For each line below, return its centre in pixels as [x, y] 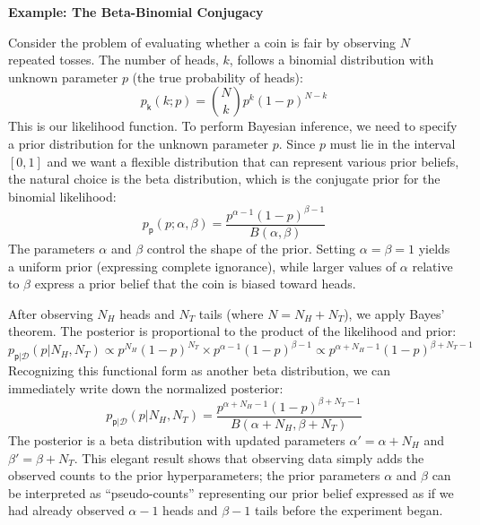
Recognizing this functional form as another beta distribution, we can [200, 370]
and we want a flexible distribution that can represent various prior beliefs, [253, 161]
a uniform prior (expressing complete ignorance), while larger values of [202, 266]
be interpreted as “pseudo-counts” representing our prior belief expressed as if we [231, 492]
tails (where [231, 313]
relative [432, 266]
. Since [297, 143]
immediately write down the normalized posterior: [146, 387]
